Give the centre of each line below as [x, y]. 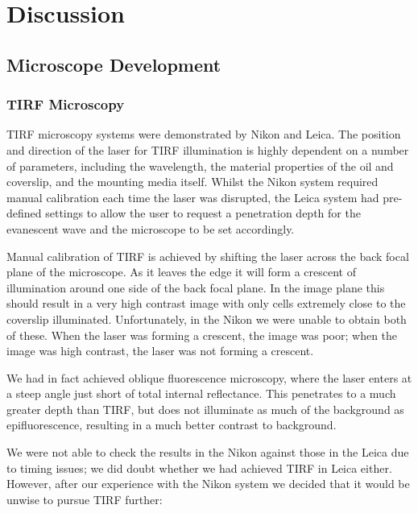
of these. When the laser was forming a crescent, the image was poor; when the [202, 335]
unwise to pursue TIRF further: [85, 499]
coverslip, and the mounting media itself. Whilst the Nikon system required [192, 182]
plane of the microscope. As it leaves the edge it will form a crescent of [181, 272]
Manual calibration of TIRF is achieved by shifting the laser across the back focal [208, 256]
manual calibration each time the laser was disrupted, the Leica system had [193, 197]
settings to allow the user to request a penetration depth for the [203, 213]
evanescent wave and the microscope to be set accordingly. [151, 228]
